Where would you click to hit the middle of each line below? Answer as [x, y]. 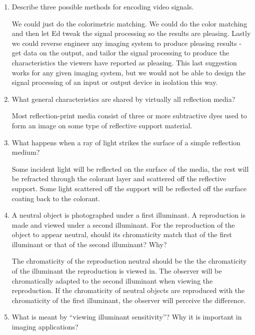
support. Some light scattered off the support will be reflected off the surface [129, 188]
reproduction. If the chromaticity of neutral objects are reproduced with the [128, 290]
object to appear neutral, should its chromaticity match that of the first [122, 234]
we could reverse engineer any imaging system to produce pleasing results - [126, 43]
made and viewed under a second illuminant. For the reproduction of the [123, 224]
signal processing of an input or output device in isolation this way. [115, 82]
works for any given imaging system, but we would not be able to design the [129, 72]
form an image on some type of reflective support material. [102, 125]
